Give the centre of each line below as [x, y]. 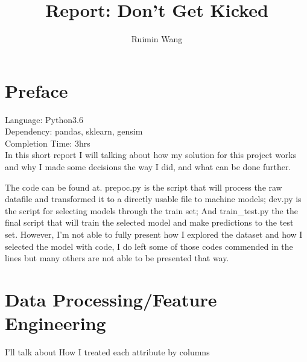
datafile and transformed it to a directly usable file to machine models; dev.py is [153, 199]
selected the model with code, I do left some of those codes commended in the [149, 246]
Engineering [55, 323]
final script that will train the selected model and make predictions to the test [149, 222]
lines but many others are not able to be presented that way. [117, 258]
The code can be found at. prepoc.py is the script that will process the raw [144, 187]
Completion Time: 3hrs [48, 143]
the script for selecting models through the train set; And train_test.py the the [151, 210]
